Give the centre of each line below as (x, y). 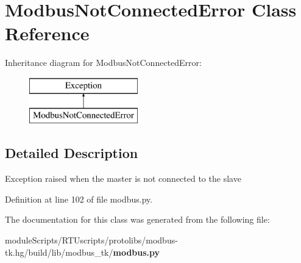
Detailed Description (72, 153)
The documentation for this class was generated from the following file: (137, 219)
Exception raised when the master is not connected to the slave (123, 178)
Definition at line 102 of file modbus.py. (79, 199)
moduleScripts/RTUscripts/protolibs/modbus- (91, 240)
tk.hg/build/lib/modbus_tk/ (59, 252)
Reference (47, 33)
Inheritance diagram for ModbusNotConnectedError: (103, 63)
